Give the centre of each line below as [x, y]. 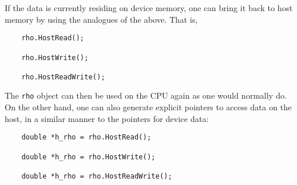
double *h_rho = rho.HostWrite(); [88, 157]
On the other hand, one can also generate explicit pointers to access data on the [148, 107]
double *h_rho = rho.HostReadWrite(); [97, 176]
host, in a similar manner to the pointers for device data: [107, 118]
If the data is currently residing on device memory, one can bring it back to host [149, 8]
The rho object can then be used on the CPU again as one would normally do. [146, 95]
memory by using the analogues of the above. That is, [101, 19]
